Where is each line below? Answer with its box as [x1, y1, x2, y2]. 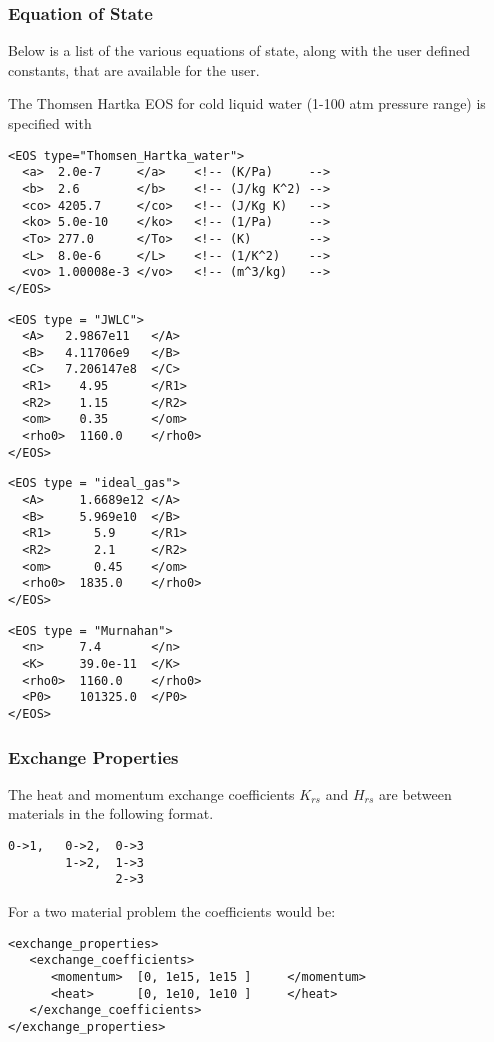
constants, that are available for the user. [8, 59, 260, 80]
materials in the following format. [8, 803, 214, 824]
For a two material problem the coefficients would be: [8, 900, 336, 921]
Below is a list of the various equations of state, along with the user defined [8, 40, 470, 61]
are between [379, 783, 452, 804]
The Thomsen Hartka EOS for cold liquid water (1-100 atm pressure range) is [8, 93, 486, 114]
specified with [8, 113, 92, 133]
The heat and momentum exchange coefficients [8, 783, 295, 804]
